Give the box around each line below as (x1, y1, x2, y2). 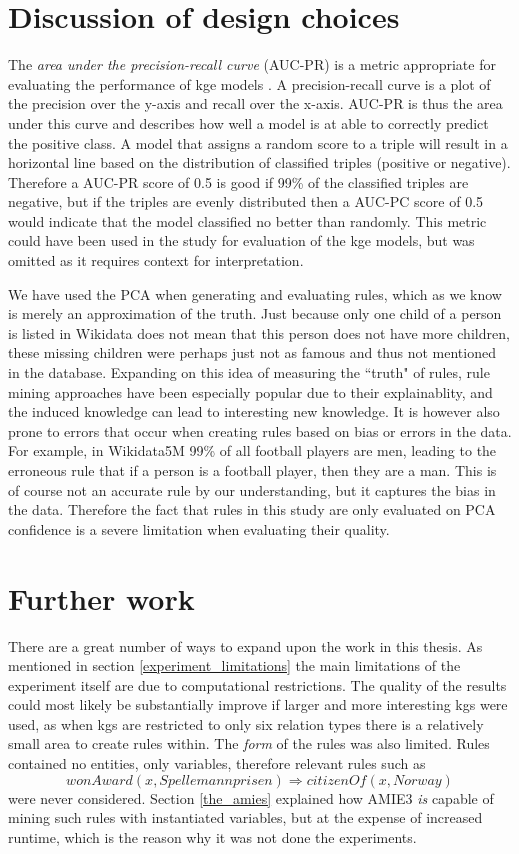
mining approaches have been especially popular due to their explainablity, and (8, 381, 493, 402)
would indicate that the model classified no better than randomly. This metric (8, 210, 487, 231)
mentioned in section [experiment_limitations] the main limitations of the (8, 655, 461, 676)
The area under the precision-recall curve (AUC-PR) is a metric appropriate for (8, 54, 496, 75)
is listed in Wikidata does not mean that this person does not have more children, (8, 322, 510, 343)
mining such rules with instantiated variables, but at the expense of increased (8, 807, 483, 828)
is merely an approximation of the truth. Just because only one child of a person (8, 303, 502, 324)
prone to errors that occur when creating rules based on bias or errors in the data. (8, 420, 512, 441)
